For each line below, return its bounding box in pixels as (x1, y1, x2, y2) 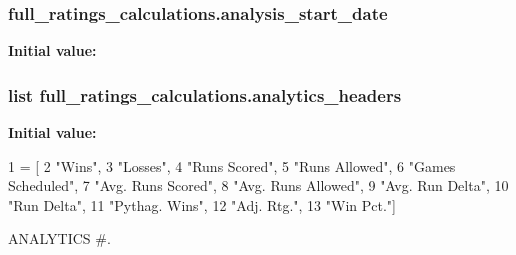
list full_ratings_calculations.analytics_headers (8, 82, 402, 107)
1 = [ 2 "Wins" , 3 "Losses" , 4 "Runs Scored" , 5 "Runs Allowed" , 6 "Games (8, 155, 456, 176)
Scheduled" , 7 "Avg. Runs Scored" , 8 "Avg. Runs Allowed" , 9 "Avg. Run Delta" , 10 (8, 175, 509, 196)
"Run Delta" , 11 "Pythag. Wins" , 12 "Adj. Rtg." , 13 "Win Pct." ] (8, 194, 396, 215)
